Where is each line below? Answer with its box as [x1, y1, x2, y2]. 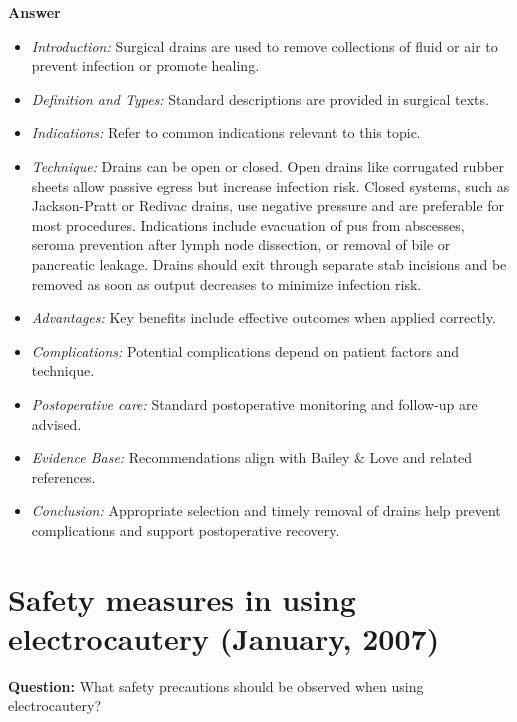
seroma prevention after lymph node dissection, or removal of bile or [31, 234, 451, 255]
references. [31, 466, 96, 487]
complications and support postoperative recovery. [31, 519, 340, 540]
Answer [8, 2, 61, 22]
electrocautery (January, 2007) [8, 617, 440, 658]
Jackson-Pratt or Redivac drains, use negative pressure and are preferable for [31, 195, 505, 216]
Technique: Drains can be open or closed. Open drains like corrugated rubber [31, 155, 505, 176]
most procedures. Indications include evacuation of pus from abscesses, [31, 214, 465, 235]
